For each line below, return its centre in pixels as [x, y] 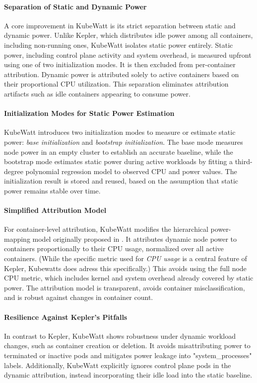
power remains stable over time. [52, 190]
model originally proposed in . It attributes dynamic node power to [134, 239]
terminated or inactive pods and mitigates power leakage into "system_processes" [128, 355]
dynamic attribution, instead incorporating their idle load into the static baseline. [128, 375]
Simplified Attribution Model [55, 210]
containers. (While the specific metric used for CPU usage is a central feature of [126, 258]
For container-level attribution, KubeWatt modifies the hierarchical [106, 229]
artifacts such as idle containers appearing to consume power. [97, 93]
